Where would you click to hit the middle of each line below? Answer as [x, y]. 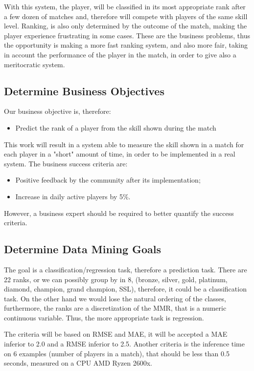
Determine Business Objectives [84, 91]
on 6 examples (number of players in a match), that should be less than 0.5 [117, 353]
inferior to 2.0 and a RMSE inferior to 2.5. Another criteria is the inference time [124, 344]
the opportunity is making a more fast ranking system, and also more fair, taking [126, 45]
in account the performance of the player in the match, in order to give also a [120, 54]
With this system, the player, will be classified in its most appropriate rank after [125, 6]
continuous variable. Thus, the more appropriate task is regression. [104, 317]
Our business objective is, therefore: [58, 111]
